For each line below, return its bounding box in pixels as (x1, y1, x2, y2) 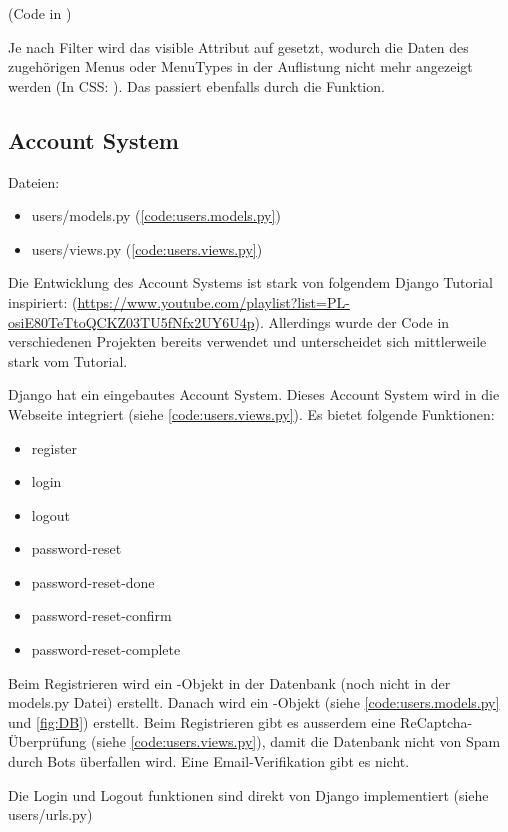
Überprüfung (8, 731, 87, 752)
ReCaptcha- (400, 711, 473, 732)
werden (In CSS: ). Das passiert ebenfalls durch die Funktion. (8, 75, 385, 96)
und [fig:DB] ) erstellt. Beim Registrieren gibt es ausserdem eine (8, 711, 396, 732)
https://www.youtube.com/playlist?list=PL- (77, 291, 350, 312)
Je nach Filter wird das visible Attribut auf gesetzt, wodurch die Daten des (8, 36, 469, 57)
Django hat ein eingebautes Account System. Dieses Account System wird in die (8, 384, 500, 405)
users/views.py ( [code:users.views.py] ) (31, 238, 263, 259)
